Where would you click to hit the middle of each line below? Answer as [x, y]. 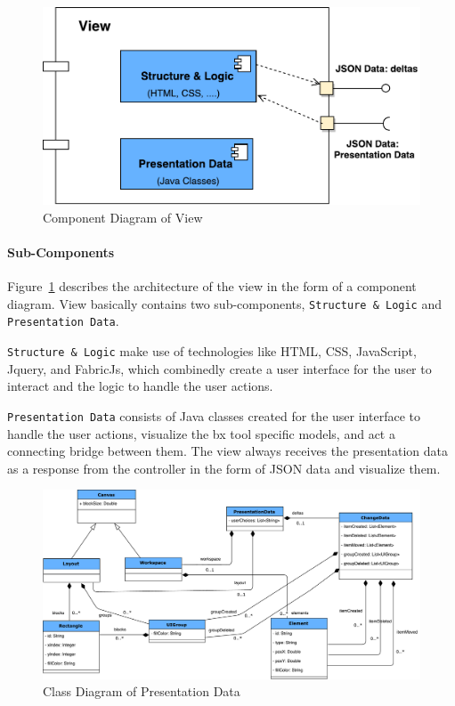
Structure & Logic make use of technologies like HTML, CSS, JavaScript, [212, 351]
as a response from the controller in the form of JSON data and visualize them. [224, 468]
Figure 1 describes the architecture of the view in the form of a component [212, 286]
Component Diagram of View [123, 217]
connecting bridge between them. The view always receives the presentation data [227, 451]
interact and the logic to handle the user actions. [140, 386]
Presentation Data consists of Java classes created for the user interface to [214, 415]
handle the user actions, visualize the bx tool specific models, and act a [201, 433]
